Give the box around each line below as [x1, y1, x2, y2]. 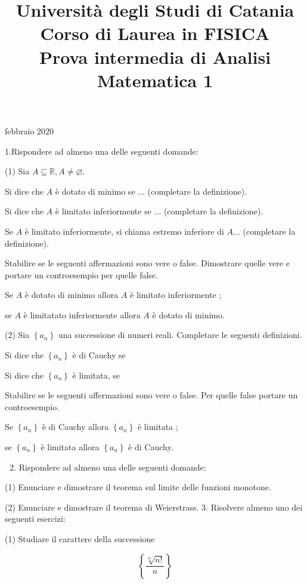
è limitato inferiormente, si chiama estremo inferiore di [24, 225, 224, 237]
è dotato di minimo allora [24, 288, 119, 301]
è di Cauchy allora [42, 420, 109, 433]
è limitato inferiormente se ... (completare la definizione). [55, 205, 263, 217]
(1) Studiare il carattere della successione [5, 533, 155, 545]
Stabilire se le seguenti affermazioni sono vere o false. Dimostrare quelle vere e [5, 257, 290, 269]
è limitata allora [41, 441, 100, 453]
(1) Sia [5, 165, 30, 177]
